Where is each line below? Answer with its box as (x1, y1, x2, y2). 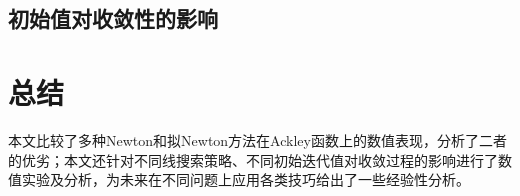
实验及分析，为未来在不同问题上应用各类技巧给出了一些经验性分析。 (21, 169, 470, 190)
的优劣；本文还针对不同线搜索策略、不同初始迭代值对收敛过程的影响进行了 (8, 149, 498, 170)
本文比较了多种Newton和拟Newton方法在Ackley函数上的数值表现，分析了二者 (8, 129, 507, 150)
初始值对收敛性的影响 (8, 3, 218, 34)
